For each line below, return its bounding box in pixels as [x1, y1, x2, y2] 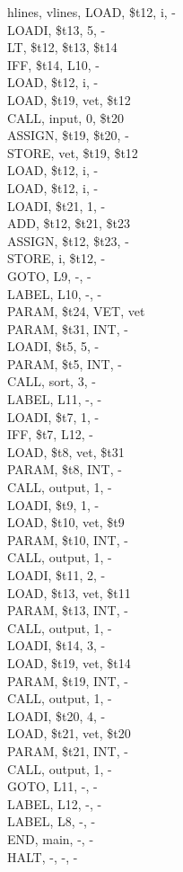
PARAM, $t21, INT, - [7, 741, 128, 760]
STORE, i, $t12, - [7, 249, 106, 268]
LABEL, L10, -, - [7, 284, 102, 303]
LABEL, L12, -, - [7, 794, 102, 813]
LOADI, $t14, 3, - [7, 636, 106, 655]
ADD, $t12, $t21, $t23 [7, 214, 130, 233]
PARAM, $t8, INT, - [7, 460, 122, 479]
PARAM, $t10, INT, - [7, 530, 128, 549]
